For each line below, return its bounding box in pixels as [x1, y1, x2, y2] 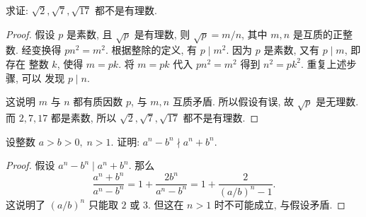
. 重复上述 [300, 56, 347, 71]
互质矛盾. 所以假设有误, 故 [172, 94, 294, 109]
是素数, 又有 [263, 42, 319, 57]
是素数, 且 [66, 26, 113, 41]
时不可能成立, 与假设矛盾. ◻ [214, 197, 345, 211]
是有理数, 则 [134, 26, 190, 41]
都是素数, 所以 [50, 110, 117, 124]
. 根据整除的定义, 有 [105, 42, 198, 57]
